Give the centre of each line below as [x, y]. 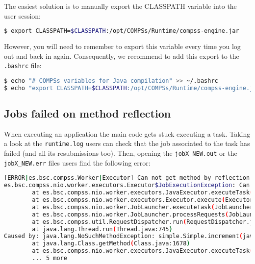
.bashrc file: [23, 65]
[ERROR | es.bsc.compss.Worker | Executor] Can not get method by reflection [127, 178]
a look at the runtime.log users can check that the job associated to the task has [127, 143]
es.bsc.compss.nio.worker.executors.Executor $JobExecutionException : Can [127, 185]
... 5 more [50, 258]
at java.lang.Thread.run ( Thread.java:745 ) [102, 229]
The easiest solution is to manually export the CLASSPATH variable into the [120, 6]
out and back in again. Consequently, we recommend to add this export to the [122, 56]
